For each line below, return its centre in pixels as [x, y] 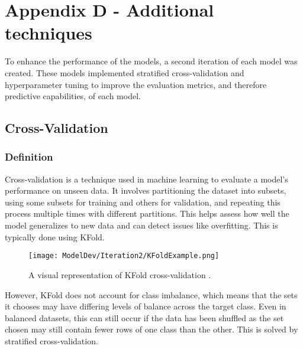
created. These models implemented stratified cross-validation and [125, 72]
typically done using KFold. [55, 237]
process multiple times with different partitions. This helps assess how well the [147, 213]
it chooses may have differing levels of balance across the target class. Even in [146, 306]
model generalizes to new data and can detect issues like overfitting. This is [141, 225]
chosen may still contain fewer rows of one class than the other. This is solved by [151, 329]
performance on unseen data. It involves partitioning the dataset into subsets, [146, 190]
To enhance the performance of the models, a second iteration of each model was [151, 61]
